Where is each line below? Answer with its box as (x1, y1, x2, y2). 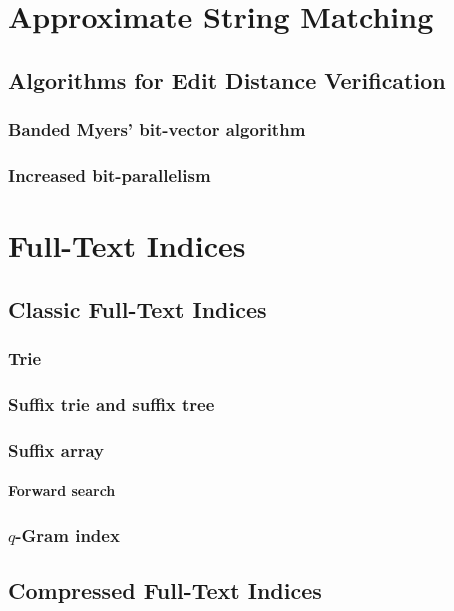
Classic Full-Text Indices (8, 293, 267, 324)
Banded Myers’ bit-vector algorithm (8, 117, 306, 142)
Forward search (8, 480, 116, 501)
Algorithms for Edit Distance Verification (8, 64, 446, 95)
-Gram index (15, 522, 120, 547)
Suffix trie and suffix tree (8, 391, 215, 416)
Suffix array (8, 437, 104, 462)
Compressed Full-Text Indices (8, 574, 322, 605)
